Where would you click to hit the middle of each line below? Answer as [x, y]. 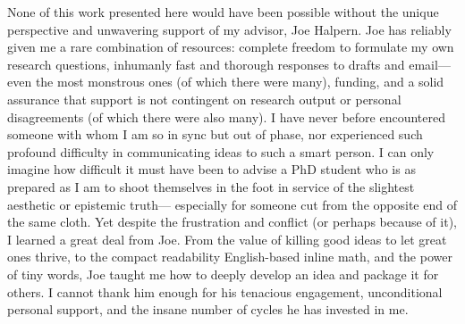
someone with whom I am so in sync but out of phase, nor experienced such [215, 134]
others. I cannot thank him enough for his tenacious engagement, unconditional [225, 291]
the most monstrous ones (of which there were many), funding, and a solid [240, 82]
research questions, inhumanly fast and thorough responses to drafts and [206, 64]
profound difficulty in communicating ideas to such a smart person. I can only [221, 151]
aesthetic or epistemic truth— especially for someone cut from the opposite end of [232, 204]
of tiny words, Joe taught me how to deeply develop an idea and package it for [223, 274]
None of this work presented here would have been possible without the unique [223, 12]
